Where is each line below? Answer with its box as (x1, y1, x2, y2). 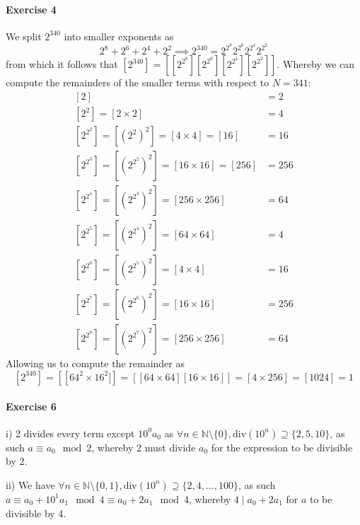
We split (6, 28, 42, 43)
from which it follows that (6, 57, 118, 71)
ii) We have (6, 477, 55, 492)
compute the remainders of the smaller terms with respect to (6, 75, 269, 90)
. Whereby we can (277, 57, 355, 71)
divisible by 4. (6, 505, 66, 520)
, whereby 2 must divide (91, 439, 196, 454)
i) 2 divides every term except (6, 425, 135, 440)
